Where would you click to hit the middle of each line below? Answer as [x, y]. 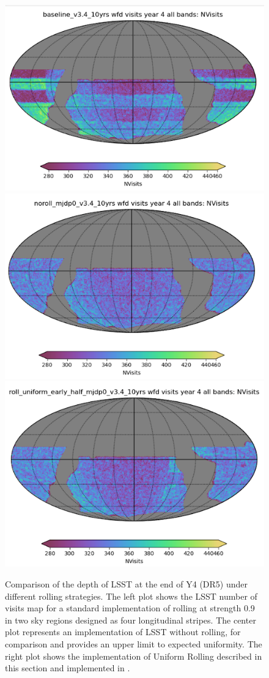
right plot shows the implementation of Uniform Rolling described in [134, 656]
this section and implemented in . [68, 668]
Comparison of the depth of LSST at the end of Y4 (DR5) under [127, 584]
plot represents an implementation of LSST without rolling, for [123, 632]
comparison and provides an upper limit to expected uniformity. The [134, 644]
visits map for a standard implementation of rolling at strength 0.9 [130, 608]
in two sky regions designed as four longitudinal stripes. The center [131, 620]
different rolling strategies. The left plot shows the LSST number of [131, 596]
